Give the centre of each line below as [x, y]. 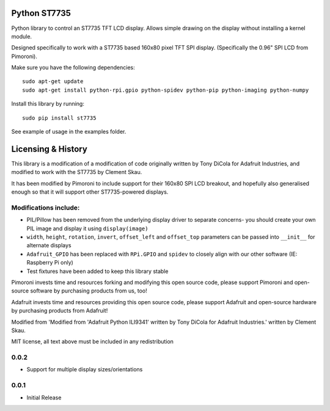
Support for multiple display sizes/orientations [85, 369]
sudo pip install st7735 [59, 118]
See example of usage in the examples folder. [69, 132]
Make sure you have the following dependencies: [73, 68]
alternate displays [49, 246]
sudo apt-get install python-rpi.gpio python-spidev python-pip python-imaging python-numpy [166, 90]
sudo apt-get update [53, 82]
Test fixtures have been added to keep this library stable [97, 271]
